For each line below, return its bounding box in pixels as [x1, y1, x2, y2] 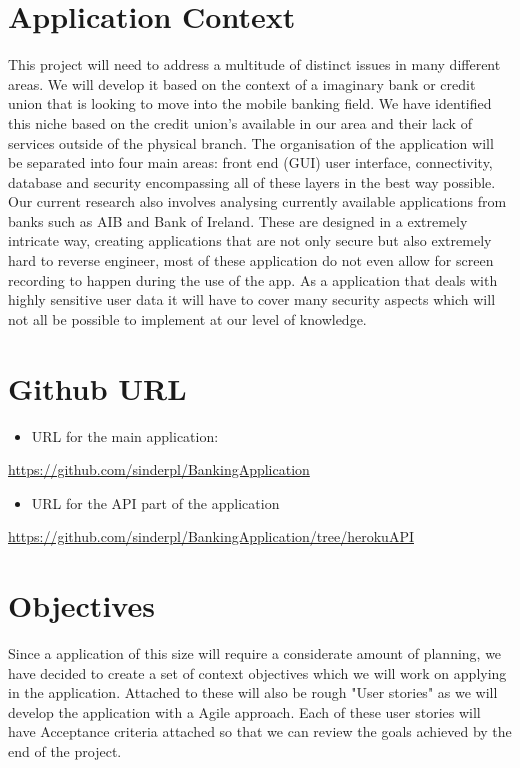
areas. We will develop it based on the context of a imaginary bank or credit [8, 73, 476, 94]
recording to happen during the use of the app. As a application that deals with [8, 269, 498, 290]
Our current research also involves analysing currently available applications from [8, 191, 507, 212]
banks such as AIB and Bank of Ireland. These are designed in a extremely [8, 210, 468, 231]
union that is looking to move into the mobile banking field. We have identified [8, 93, 492, 114]
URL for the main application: [31, 425, 219, 446]
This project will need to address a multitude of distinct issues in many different [8, 54, 501, 75]
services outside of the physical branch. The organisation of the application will [8, 132, 494, 153]
